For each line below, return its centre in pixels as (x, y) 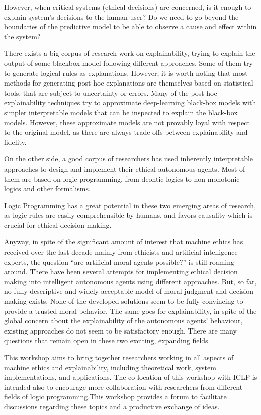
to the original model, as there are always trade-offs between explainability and (126, 132)
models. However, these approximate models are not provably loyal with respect (127, 122)
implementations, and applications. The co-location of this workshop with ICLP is (131, 377)
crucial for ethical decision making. (58, 225)
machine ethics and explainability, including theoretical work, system (110, 367)
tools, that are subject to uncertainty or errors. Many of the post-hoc (111, 92)
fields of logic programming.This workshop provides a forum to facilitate (115, 397)
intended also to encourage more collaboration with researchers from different (123, 387)
